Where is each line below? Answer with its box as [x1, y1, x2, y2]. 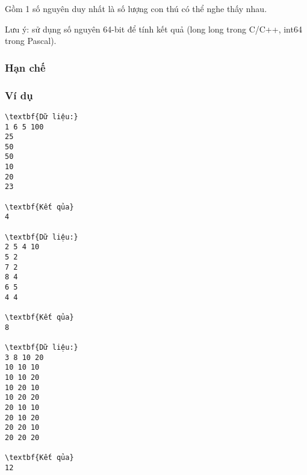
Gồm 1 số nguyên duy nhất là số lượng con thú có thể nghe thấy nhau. [5, 2, 267, 14]
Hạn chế [5, 60, 46, 75]
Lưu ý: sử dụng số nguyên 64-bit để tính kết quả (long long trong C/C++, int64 [5, 22, 302, 35]
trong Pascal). [5, 34, 57, 47]
